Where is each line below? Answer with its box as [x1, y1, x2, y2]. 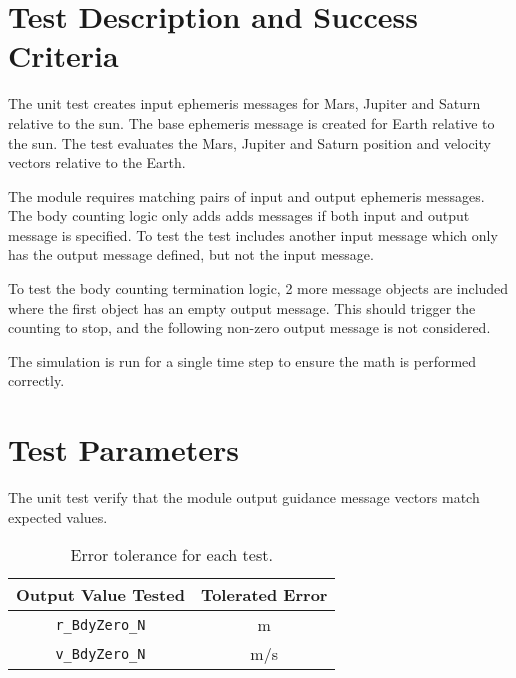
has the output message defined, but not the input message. [8, 244, 374, 265]
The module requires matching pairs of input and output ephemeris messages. [8, 185, 485, 206]
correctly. [8, 370, 65, 391]
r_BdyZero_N [55, 616, 146, 633]
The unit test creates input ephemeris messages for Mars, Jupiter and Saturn [8, 93, 481, 114]
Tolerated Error [200, 583, 328, 607]
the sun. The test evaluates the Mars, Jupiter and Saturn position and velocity [8, 132, 491, 153]
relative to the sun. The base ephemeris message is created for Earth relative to [8, 112, 495, 133]
